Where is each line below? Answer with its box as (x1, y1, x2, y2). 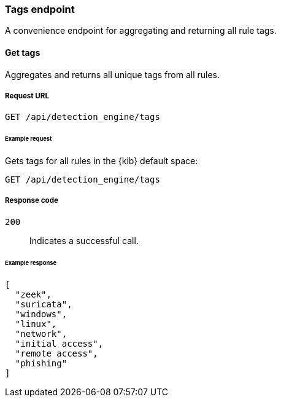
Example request (5, 135, 52, 143)
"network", (15, 328, 67, 339)
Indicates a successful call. (29, 235, 139, 246)
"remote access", (15, 348, 98, 358)
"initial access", (15, 338, 104, 349)
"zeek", (15, 289, 52, 299)
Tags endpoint (5, 3, 75, 15)
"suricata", (15, 299, 72, 309)
